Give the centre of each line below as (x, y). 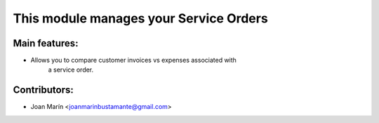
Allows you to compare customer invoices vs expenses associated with (133, 60)
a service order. (71, 70)
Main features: (46, 43)
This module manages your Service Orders (140, 18)
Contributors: (43, 90)
